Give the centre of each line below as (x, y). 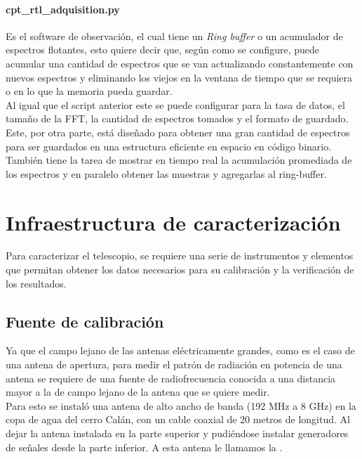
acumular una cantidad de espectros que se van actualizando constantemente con (180, 63)
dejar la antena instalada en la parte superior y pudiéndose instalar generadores (177, 433)
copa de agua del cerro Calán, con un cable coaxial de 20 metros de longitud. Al (178, 419)
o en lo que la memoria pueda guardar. (89, 91)
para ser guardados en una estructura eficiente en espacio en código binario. (169, 146)
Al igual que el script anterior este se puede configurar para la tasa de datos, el (175, 104)
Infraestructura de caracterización (173, 222)
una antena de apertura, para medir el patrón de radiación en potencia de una (174, 364)
